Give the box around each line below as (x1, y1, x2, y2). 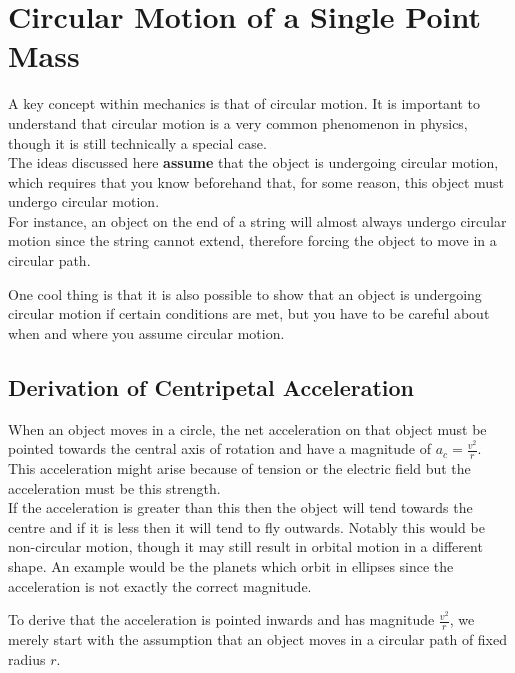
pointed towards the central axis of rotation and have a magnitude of (8, 438, 432, 459)
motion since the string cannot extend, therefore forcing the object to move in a (8, 230, 497, 251)
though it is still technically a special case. (8, 132, 267, 153)
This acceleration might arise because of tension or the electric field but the (8, 458, 471, 479)
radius (8, 648, 46, 669)
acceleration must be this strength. (8, 477, 221, 498)
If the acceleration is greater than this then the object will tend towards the (8, 497, 473, 518)
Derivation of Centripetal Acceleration (8, 371, 414, 402)
